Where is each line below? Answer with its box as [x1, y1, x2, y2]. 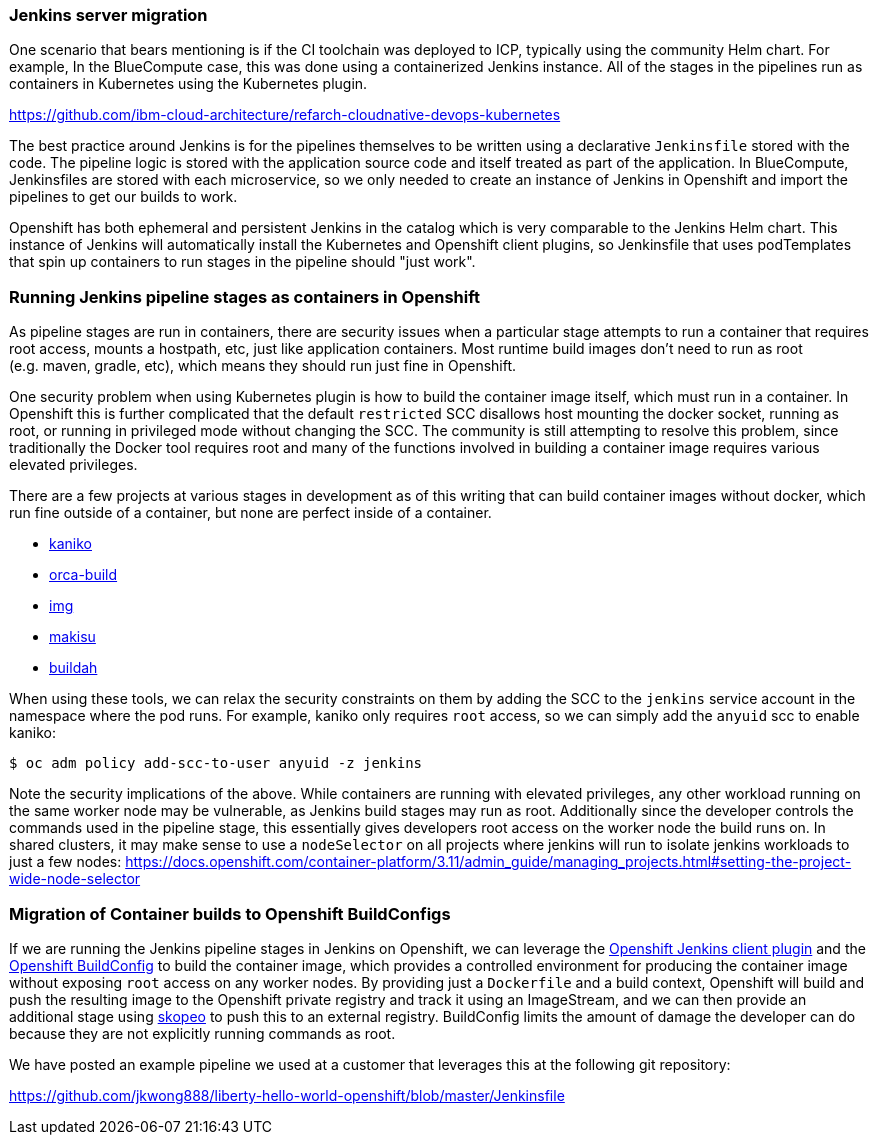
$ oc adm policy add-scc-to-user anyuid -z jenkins [9, 755, 423, 772]
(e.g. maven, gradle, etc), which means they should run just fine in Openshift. [9, 357, 517, 375]
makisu [49, 628, 96, 646]
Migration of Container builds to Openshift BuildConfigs [9, 903, 451, 924]
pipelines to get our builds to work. [9, 188, 238, 206]
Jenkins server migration [9, 5, 208, 25]
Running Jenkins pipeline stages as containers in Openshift [9, 286, 481, 307]
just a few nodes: [9, 853, 122, 871]
